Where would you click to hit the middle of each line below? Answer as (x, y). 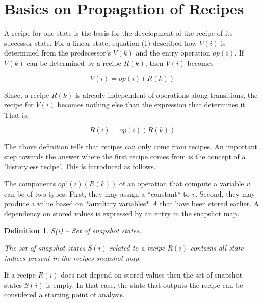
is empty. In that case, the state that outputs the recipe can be (144, 284)
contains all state (217, 248)
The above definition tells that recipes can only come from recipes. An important (131, 146)
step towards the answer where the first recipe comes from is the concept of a (125, 156)
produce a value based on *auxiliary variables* (77, 203)
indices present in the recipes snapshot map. (73, 257)
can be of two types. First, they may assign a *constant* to (97, 193)
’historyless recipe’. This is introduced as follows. (80, 166)
